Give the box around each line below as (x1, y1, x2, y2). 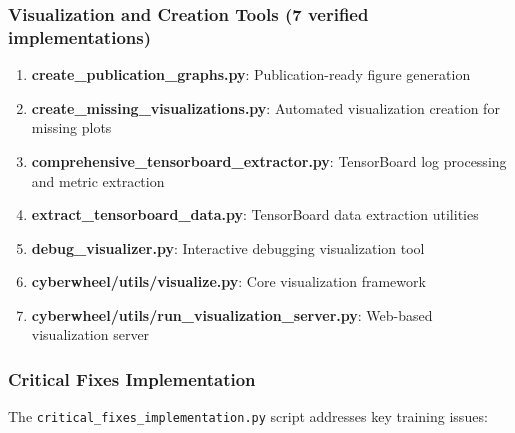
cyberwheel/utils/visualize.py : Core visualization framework (31, 271, 426, 292)
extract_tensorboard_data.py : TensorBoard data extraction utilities (31, 204, 479, 225)
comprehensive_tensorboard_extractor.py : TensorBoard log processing (31, 150, 507, 171)
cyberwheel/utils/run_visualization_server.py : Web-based (31, 304, 433, 325)
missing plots (31, 117, 112, 138)
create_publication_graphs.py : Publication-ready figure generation (31, 64, 471, 85)
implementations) (8, 24, 151, 49)
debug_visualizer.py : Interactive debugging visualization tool (31, 237, 425, 258)
